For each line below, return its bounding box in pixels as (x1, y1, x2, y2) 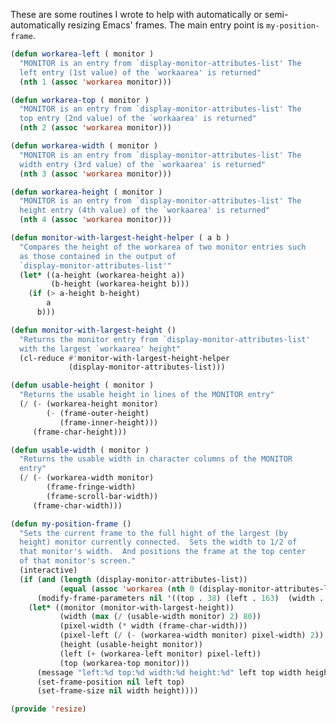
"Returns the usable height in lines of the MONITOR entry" (19, 390, 275, 400)
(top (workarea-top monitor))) (59, 658, 190, 668)
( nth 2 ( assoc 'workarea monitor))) (19, 123, 172, 133)
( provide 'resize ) (10, 704, 87, 714)
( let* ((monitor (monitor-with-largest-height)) (28, 602, 235, 613)
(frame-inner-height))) (59, 417, 159, 428)
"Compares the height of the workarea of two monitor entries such (19, 242, 307, 252)
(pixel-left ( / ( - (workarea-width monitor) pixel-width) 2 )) (59, 630, 325, 641)
